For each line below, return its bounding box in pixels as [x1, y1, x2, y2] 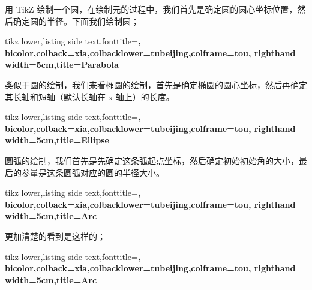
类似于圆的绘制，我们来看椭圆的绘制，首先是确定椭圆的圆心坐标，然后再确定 [5, 78, 307, 91]
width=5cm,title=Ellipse [5, 134, 109, 147]
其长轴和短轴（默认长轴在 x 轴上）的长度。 [5, 90, 175, 103]
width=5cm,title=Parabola [5, 58, 119, 71]
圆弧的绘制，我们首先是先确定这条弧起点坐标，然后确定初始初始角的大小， [5, 154, 299, 166]
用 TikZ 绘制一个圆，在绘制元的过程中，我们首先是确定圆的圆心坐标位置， [5, 3, 298, 15]
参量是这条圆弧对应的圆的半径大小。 [21, 166, 164, 178]
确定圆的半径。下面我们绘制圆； [13, 14, 139, 27]
